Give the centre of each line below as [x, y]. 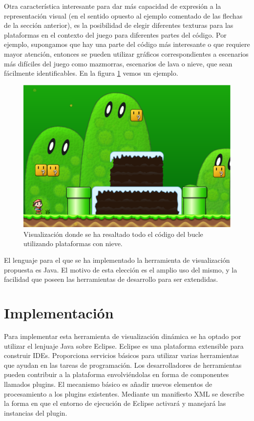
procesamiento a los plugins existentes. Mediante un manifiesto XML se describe [124, 393]
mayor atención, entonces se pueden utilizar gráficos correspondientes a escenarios [126, 53]
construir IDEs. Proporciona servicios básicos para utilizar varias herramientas [121, 355]
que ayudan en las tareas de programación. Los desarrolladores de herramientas [123, 365]
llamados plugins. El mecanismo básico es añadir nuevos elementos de [108, 384]
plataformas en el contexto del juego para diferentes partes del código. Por [115, 34]
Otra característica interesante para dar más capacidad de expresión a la [113, 6]
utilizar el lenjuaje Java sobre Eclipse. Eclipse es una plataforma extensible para [124, 346]
